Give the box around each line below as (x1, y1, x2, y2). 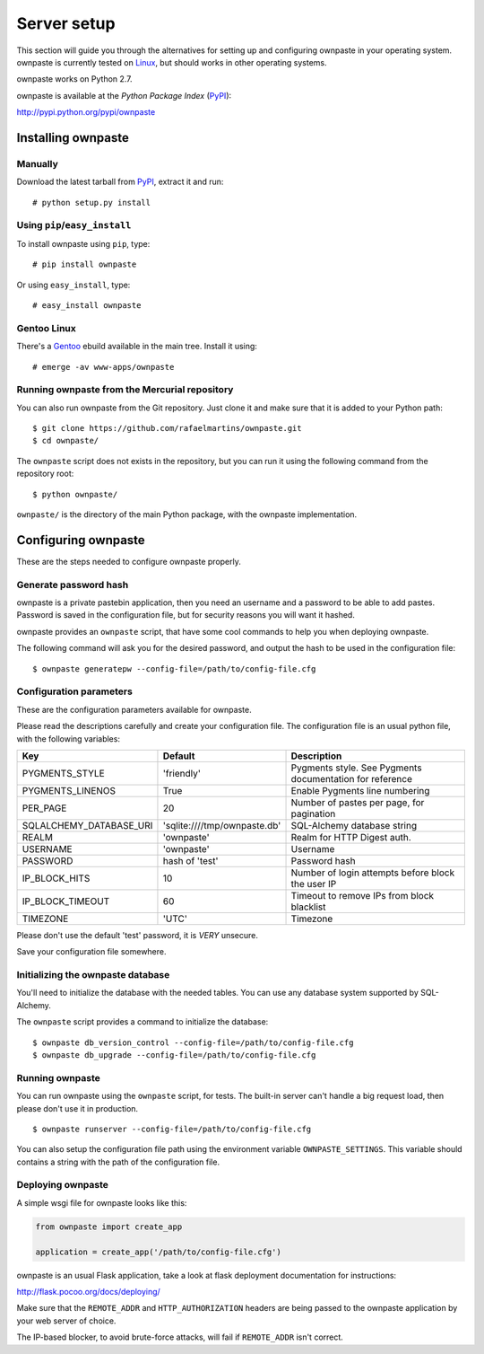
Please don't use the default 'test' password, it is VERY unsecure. (16, 929, 259, 940)
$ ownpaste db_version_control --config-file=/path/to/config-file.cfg (32, 1037, 354, 1048)
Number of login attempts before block (290, 866, 455, 879)
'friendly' (162, 767, 202, 779)
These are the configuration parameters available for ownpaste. (16, 704, 252, 715)
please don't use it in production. (16, 1103, 139, 1113)
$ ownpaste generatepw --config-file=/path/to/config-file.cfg (32, 664, 316, 673)
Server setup (16, 13, 116, 33)
